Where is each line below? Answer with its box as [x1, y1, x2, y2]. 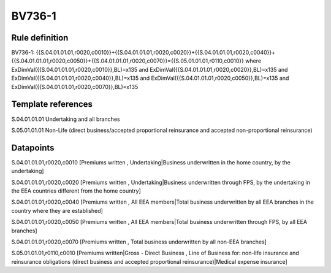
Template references [11, 99, 93, 110]
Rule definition [11, 33, 69, 43]
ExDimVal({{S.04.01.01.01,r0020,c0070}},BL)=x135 [11, 83, 139, 90]
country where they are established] [11, 207, 104, 214]
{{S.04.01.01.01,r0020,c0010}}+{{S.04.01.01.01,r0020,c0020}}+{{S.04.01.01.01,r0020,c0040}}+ [36, 49, 276, 56]
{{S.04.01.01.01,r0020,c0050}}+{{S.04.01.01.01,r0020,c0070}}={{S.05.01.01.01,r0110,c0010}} [11, 57, 245, 64]
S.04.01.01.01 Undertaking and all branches [11, 115, 120, 123]
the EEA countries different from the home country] [11, 187, 141, 194]
